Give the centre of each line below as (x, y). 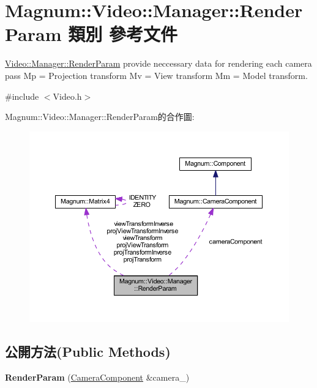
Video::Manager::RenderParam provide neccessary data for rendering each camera (158, 63)
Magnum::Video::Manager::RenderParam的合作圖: (100, 117)
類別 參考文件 (123, 34)
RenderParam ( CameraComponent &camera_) (97, 377)
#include (22, 96)
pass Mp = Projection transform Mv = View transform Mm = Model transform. (156, 75)
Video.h (67, 96)
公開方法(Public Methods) (88, 351)
